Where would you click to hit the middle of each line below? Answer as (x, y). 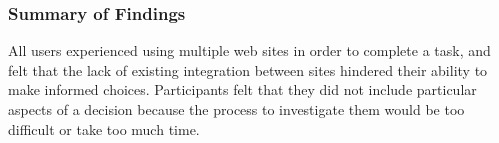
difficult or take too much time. (104, 128)
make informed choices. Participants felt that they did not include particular (242, 89)
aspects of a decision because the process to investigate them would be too (236, 109)
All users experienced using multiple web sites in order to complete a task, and (249, 50)
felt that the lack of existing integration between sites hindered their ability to (248, 69)
